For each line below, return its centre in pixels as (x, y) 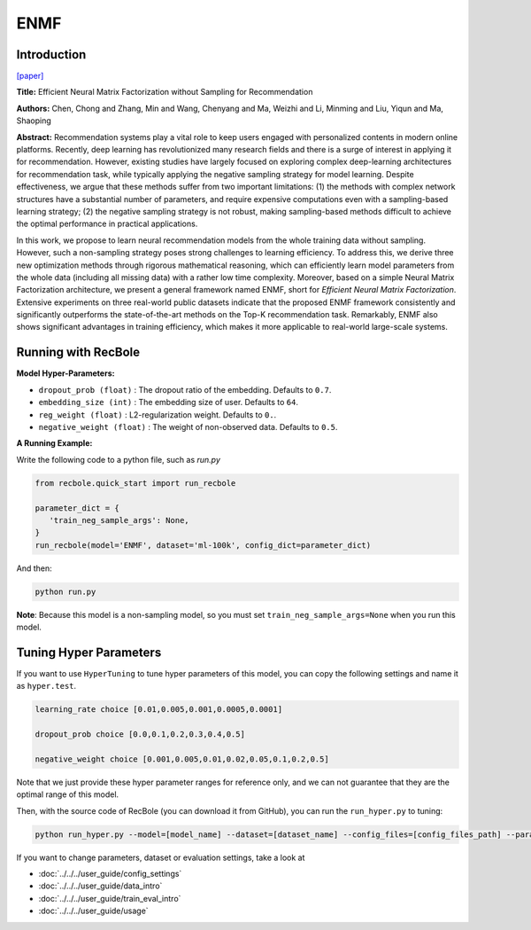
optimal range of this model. (68, 794)
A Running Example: (54, 443)
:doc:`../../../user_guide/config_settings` (110, 873)
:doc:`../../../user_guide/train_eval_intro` (110, 898)
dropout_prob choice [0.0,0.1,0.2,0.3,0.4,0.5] (140, 735)
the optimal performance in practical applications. (107, 224)
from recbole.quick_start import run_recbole (135, 483)
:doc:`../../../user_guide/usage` (94, 911)
